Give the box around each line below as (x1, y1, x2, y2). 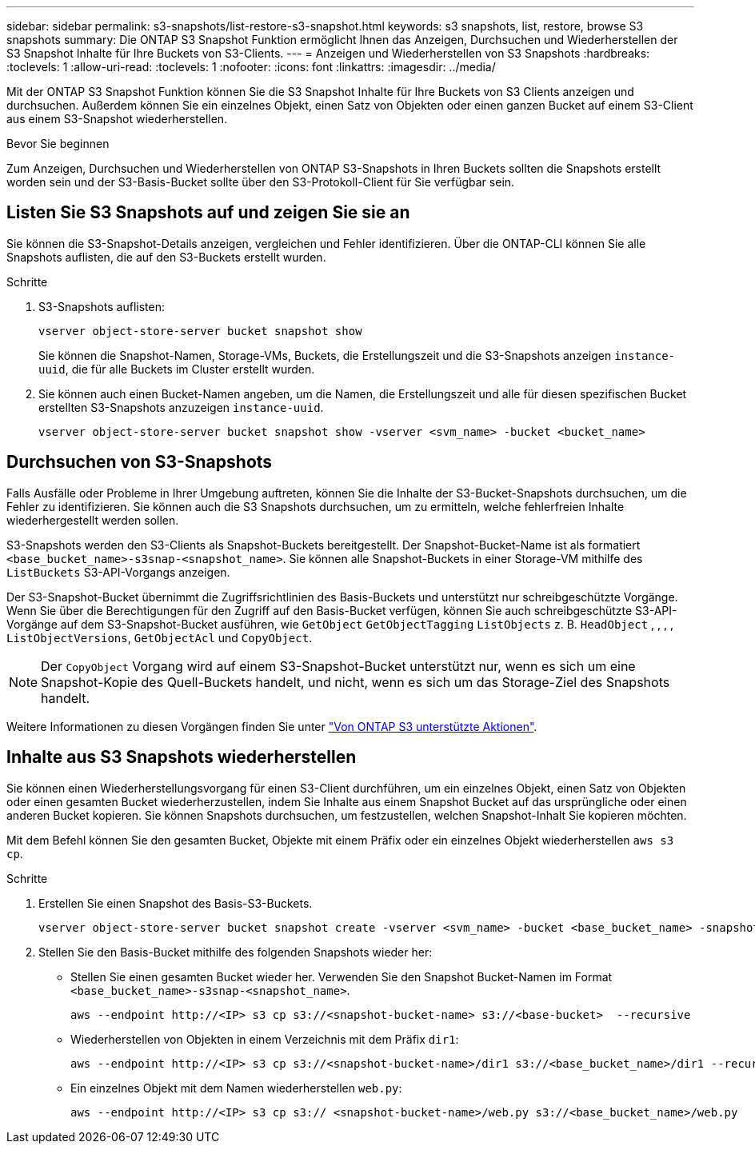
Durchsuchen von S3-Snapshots (6, 452, 273, 473)
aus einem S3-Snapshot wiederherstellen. (6, 112, 228, 126)
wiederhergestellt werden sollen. (6, 513, 179, 527)
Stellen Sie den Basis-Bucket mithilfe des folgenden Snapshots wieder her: (38, 944, 433, 959)
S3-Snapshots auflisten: (38, 299, 165, 313)
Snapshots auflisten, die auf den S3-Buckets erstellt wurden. (6, 250, 326, 264)
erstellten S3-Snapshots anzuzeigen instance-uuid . (38, 400, 324, 414)
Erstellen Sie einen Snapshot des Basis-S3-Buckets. (38, 896, 313, 910)
